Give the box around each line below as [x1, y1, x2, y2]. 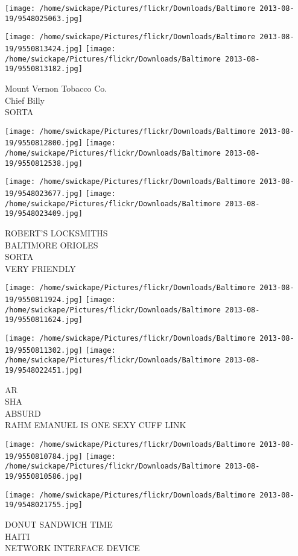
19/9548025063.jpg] [5, 14, 83, 23]
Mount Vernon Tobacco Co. [5, 81, 107, 94]
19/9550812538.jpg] [5, 159, 83, 168]
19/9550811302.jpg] [5, 346, 83, 355]
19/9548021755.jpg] [5, 501, 83, 510]
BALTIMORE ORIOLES [5, 238, 98, 251]
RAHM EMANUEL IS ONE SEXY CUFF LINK [5, 419, 186, 431]
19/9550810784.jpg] [5, 452, 83, 461]
